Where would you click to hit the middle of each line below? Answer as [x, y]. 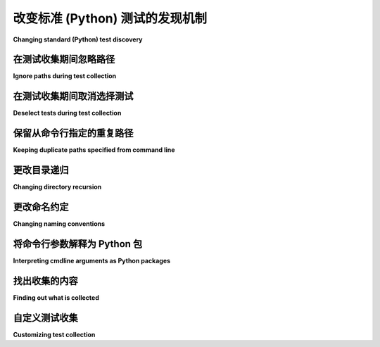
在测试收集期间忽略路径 [64, 59]
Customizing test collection [54, 334]
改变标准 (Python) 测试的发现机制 [110, 18]
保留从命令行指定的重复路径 [73, 133]
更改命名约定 [41, 207]
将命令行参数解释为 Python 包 [78, 244]
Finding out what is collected [56, 297]
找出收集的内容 [45, 280]
